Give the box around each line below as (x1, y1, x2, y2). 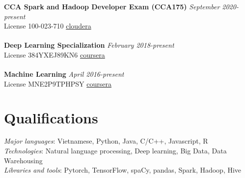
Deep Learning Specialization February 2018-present (4, 40, 174, 50)
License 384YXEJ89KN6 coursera (4, 49, 105, 59)
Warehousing (4, 155, 43, 165)
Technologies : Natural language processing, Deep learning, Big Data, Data (4, 146, 227, 156)
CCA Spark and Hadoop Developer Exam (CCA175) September (4, 1, 220, 11)
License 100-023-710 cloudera (4, 21, 91, 31)
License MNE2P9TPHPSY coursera (4, 78, 111, 89)
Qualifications (4, 107, 98, 127)
